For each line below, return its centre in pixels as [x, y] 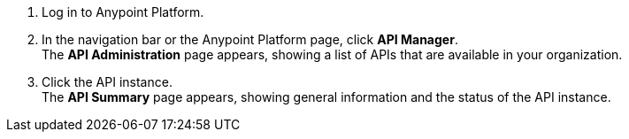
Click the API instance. [107, 82]
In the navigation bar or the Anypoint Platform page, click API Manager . [250, 39]
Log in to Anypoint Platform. [123, 12]
